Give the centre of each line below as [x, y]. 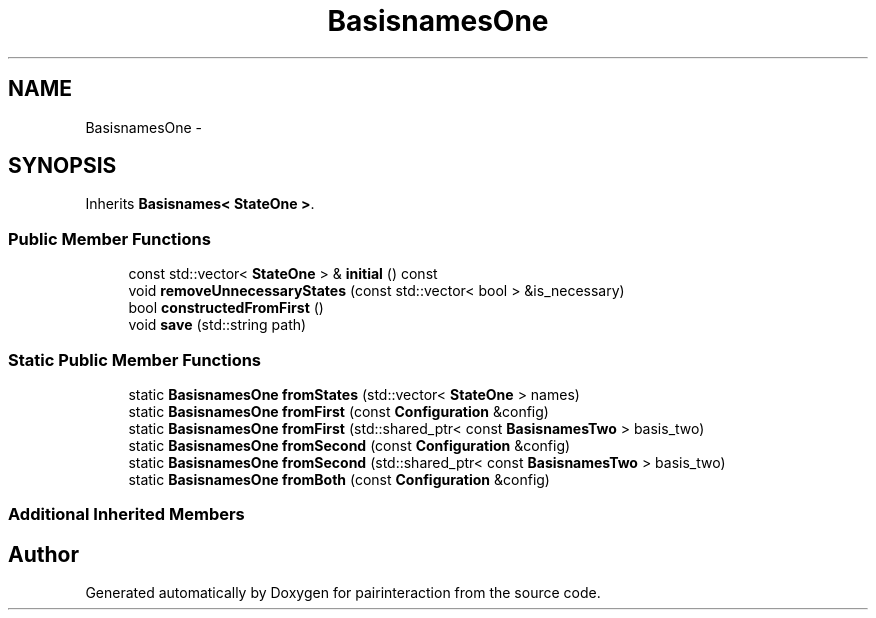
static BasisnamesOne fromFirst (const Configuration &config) [338, 411]
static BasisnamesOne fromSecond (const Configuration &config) [349, 445]
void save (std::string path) [217, 325]
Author [43, 554]
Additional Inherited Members [126, 514]
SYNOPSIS [62, 166]
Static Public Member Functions [135, 359]
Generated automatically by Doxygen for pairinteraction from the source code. [343, 593]
